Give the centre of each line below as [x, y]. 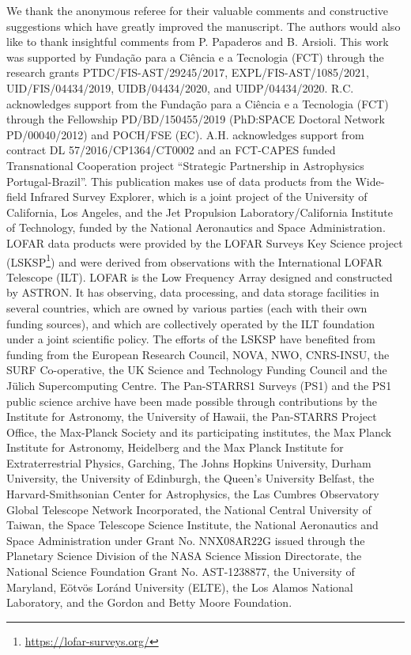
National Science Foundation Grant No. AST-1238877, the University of [181, 572]
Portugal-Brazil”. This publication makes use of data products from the [179, 181]
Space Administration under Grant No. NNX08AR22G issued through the [186, 540]
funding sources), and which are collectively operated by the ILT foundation [191, 323]
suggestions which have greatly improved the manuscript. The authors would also [204, 26]
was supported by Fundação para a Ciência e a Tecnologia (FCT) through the [195, 57]
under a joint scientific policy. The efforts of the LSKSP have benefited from [191, 339]
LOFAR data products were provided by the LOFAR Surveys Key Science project [205, 242]
